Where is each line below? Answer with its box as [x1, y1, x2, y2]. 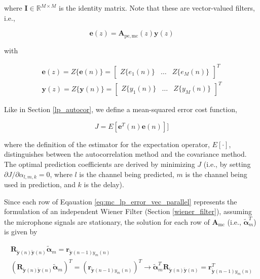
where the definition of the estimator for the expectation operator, [4, 138, 210, 149]
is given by [4, 226, 38, 237]
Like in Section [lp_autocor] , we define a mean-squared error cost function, [4, 104, 237, 115]
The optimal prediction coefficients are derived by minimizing [4, 159, 195, 169]
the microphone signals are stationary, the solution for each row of [4, 216, 210, 227]
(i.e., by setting [203, 159, 251, 169]
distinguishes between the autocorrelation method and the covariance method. [4, 149, 247, 159]
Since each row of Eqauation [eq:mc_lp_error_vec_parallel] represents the [4, 196, 237, 206]
